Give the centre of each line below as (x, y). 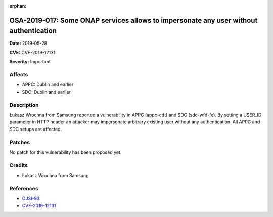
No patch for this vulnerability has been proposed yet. (65, 152)
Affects (19, 75)
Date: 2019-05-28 (28, 43)
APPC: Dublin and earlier (48, 85)
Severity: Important (30, 62)
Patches (20, 142)
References (24, 188)
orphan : (18, 6)
